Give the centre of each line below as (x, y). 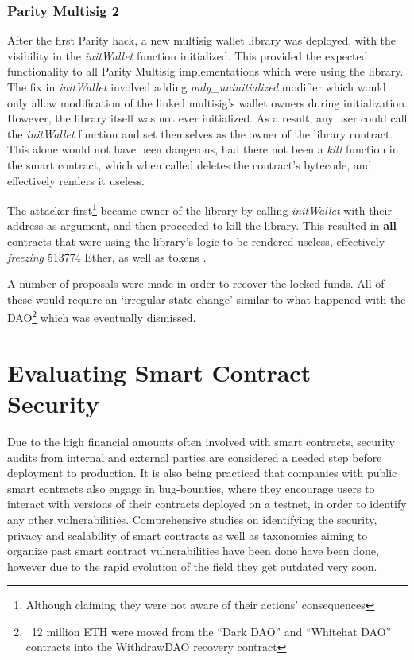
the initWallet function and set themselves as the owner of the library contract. (200, 133)
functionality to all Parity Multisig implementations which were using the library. (205, 71)
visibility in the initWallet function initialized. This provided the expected (188, 55)
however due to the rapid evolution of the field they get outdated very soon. (192, 566)
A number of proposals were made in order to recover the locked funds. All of (196, 283)
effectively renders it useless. (76, 180)
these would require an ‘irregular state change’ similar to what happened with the (207, 299)
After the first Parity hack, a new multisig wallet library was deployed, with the (202, 40)
